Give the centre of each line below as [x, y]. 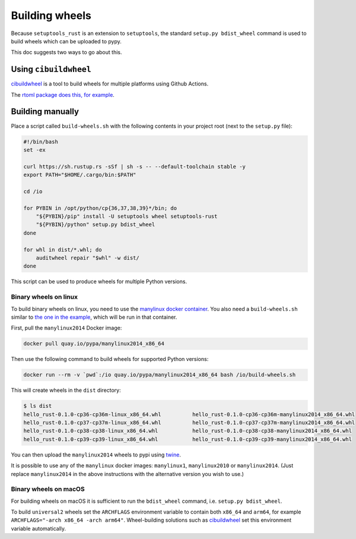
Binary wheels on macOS [48, 489]
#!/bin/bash [41, 142]
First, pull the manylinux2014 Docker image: [66, 328]
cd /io [33, 191]
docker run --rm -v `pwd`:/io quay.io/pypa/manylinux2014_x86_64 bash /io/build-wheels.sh [160, 375]
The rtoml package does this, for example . [63, 94]
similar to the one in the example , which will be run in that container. [94, 317]
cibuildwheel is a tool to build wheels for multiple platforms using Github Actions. [110, 84]
